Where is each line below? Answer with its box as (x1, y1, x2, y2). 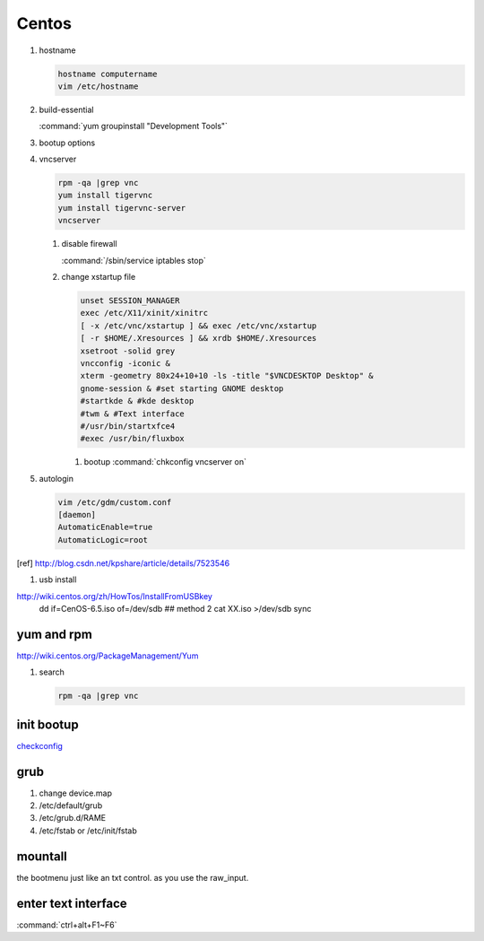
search (39, 667, 65, 677)
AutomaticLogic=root (57, 535, 148, 545)
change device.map (39, 788, 112, 798)
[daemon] (57, 510, 97, 520)
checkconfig (16, 740, 63, 751)
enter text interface (16, 895, 127, 911)
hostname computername (57, 68, 158, 79)
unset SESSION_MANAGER (80, 295, 180, 305)
